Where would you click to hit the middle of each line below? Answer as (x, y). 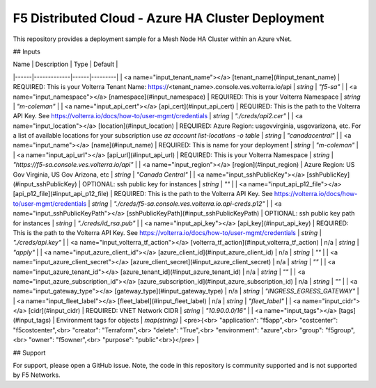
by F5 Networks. (37, 375)
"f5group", (340, 330)
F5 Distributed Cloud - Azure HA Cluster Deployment (169, 18)
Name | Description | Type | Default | (65, 64)
